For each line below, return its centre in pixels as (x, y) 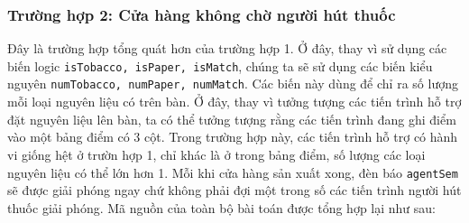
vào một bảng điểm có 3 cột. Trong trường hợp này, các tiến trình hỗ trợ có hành (233, 137)
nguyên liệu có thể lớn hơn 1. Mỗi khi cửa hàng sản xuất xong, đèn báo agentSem (233, 172)
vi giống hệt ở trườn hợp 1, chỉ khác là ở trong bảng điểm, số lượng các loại (216, 154)
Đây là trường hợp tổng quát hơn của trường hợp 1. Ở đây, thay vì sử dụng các (227, 48)
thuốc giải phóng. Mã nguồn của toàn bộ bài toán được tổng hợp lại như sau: (221, 207)
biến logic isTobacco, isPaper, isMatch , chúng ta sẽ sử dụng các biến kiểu (220, 65)
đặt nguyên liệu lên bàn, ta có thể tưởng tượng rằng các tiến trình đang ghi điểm (232, 119)
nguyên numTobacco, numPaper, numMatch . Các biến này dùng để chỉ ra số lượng (233, 84)
